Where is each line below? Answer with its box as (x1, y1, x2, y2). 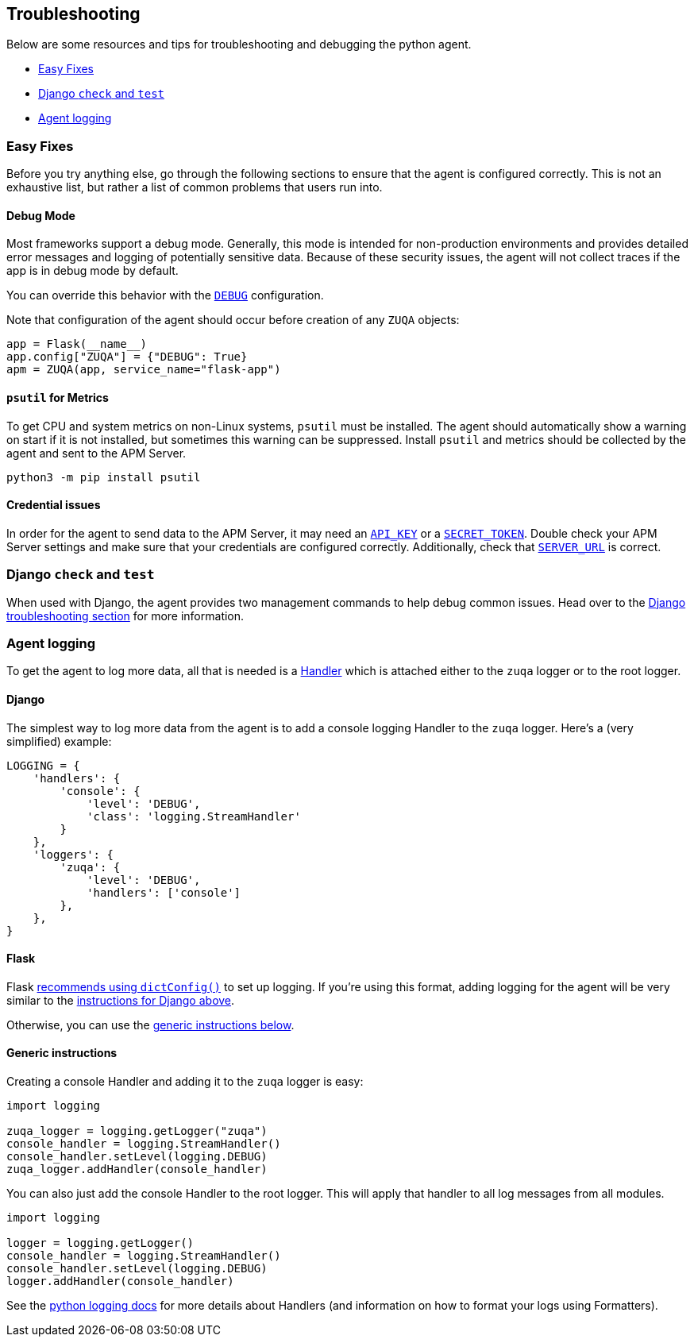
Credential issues (6, 498, 101, 512)
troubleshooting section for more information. (6, 608, 245, 623)
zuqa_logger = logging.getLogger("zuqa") (6, 1124, 268, 1137)
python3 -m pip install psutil (6, 470, 201, 484)
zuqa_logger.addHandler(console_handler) (6, 1162, 268, 1175)
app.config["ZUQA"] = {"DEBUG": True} (6, 350, 248, 364)
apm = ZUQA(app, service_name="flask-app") (6, 363, 281, 376)
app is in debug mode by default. (6, 264, 179, 278)
